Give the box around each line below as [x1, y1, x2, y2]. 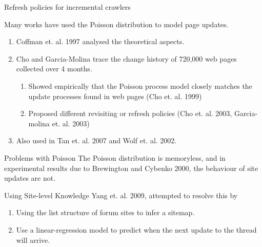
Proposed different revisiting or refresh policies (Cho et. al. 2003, [28, 108, 232, 119]
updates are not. [4, 173, 56, 183]
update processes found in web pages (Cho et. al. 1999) [28, 90, 202, 101]
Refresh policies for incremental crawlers [4, 2, 131, 12]
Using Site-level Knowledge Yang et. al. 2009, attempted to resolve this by [4, 189, 238, 200]
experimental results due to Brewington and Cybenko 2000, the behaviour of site [4, 162, 258, 173]
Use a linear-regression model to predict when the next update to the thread [16, 224, 257, 235]
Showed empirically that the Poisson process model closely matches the [28, 80, 252, 91]
